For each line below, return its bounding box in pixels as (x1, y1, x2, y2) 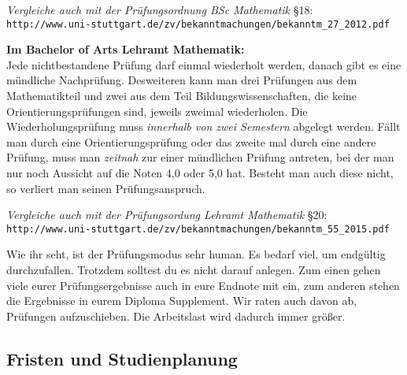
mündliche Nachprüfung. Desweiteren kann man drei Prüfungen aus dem (6, 72, 357, 88)
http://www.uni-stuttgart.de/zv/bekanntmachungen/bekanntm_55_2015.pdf (6, 223, 390, 235)
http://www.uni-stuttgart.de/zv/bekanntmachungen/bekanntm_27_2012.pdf (6, 18, 390, 30)
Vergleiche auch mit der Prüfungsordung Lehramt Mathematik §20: (6, 206, 327, 223)
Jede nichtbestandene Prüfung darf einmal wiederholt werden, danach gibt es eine (6, 56, 401, 72)
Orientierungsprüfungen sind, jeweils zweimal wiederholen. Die (6, 102, 308, 119)
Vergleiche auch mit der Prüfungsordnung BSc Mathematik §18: (6, 2, 313, 17)
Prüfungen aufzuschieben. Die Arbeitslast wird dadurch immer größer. (6, 307, 346, 324)
